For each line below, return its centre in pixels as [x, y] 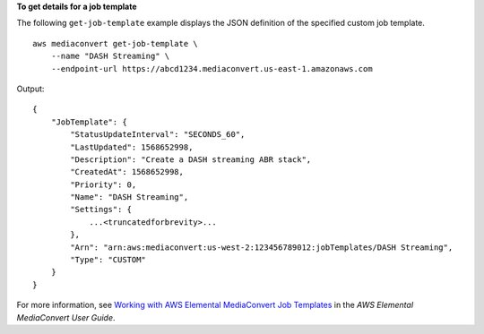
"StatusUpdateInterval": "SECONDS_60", [158, 135]
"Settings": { [101, 210]
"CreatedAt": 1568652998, [127, 172]
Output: [30, 89]
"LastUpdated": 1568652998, [132, 147]
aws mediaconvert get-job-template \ [116, 43]
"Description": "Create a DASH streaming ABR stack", [191, 159]
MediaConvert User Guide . [66, 317]
